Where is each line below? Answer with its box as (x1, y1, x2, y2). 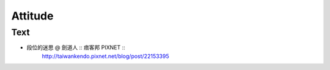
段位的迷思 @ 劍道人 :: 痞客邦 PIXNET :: (26, 44, 125, 51)
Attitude (11, 9, 54, 23)
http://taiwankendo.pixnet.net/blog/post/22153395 (42, 52, 169, 60)
